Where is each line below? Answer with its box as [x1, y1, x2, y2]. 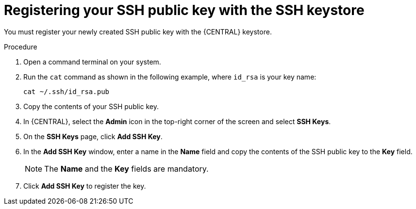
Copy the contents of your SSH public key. [23, 102, 159, 111]
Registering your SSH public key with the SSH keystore [4, 2, 365, 18]
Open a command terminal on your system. [23, 57, 161, 66]
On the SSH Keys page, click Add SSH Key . [23, 132, 163, 141]
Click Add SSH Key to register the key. [23, 181, 146, 190]
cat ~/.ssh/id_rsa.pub [23, 87, 110, 96]
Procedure [4, 42, 37, 51]
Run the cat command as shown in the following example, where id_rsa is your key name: [23, 72, 316, 81]
